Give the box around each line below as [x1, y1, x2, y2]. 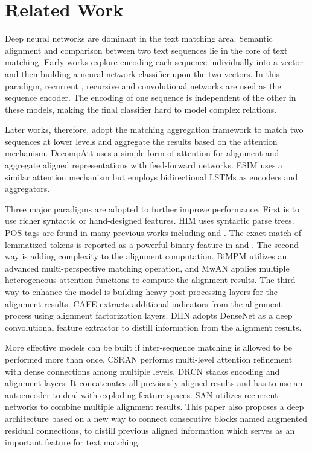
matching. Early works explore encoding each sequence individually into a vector [5, 56, 304, 68]
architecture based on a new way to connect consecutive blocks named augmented [5, 412, 308, 424]
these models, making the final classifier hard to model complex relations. [5, 103, 277, 115]
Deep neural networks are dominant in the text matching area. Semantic [5, 32, 273, 45]
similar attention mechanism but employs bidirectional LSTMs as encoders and [5, 170, 298, 183]
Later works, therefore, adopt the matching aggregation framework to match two [5, 123, 304, 136]
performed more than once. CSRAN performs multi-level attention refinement [5, 352, 293, 365]
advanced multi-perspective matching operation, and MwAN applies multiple [5, 261, 290, 274]
